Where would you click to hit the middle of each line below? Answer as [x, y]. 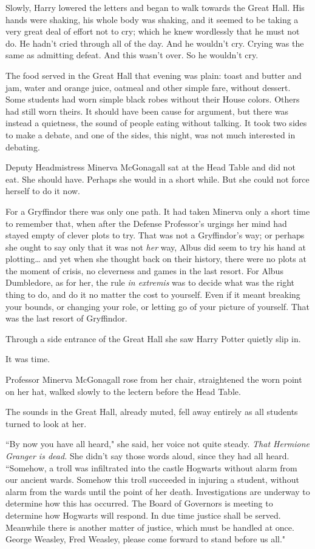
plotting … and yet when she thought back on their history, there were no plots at [156, 259]
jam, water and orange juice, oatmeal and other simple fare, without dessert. [148, 87]
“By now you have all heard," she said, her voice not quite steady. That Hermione [158, 444]
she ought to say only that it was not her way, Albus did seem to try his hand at [156, 247]
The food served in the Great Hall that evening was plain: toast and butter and [154, 75]
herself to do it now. [43, 191]
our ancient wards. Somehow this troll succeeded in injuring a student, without [152, 480]
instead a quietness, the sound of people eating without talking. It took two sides [156, 123]
